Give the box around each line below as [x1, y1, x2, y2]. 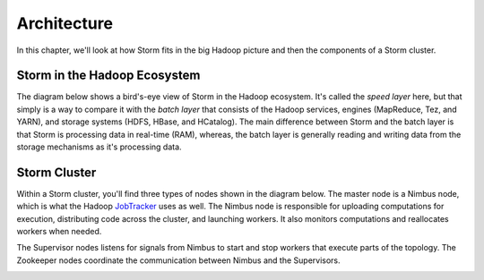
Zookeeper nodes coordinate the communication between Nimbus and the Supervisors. [16, 255, 341, 266]
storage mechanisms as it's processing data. [16, 141, 183, 152]
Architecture [16, 13, 114, 33]
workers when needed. [16, 226, 102, 237]
